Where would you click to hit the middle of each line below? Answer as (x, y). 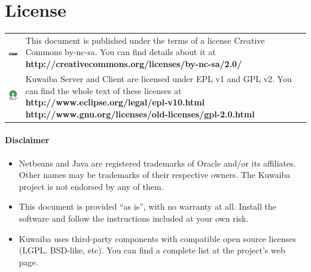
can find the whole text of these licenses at (103, 90)
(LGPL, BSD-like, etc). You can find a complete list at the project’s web (152, 250)
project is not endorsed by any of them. (91, 186)
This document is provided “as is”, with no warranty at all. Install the (148, 206)
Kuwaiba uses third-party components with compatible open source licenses (157, 238)
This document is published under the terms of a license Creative (145, 40)
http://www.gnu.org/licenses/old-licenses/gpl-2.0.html (140, 114)
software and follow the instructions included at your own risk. (134, 218)
